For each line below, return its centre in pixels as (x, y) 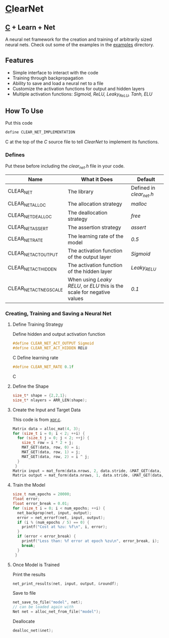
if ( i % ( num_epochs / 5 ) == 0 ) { (53, 522)
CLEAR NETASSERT (28, 227)
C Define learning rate (35, 358)
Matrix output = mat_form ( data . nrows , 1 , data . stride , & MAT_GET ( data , (88, 476)
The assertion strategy (95, 228)
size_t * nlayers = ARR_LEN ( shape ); (50, 400)
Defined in (143, 188)
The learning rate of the (96, 236)
